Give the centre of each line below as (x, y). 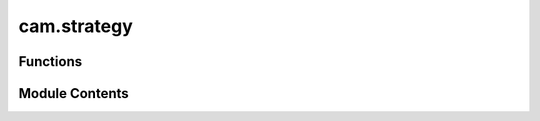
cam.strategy (76, 26)
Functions (50, 61)
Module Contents (73, 93)
